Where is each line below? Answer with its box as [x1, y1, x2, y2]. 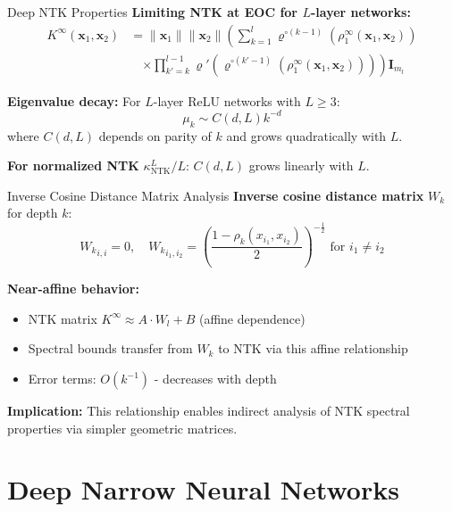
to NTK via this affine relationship [218, 339, 408, 358]
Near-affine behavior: [7, 279, 139, 298]
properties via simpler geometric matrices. [7, 418, 238, 437]
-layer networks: [310, 3, 411, 21]
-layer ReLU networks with [153, 91, 301, 110]
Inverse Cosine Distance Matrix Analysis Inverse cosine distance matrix [7, 186, 424, 204]
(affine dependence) [198, 309, 306, 327]
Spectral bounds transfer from [28, 339, 193, 358]
